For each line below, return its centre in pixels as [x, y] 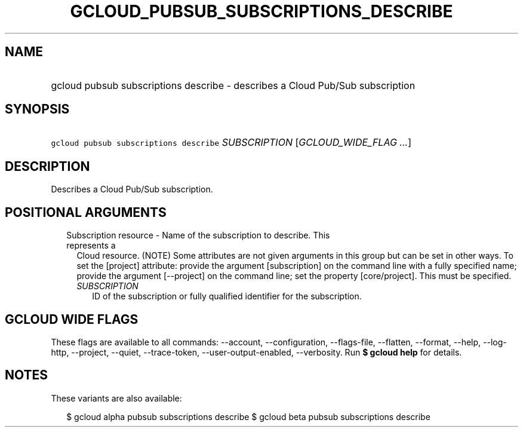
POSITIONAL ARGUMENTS [86, 212]
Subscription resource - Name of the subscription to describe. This [198, 235]
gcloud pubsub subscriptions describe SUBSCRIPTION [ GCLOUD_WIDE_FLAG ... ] [231, 143]
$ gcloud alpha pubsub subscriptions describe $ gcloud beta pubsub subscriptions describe [248, 416]
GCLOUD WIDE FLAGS [72, 319]
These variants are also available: [116, 398]
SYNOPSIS [37, 109]
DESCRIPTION [47, 166]
